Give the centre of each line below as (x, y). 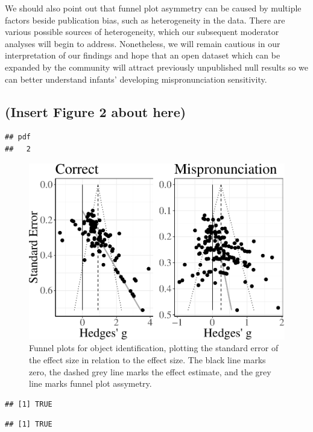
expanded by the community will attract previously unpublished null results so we (156, 67)
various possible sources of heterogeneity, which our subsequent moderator (142, 32)
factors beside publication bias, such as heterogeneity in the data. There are (145, 20)
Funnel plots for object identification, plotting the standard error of (154, 348)
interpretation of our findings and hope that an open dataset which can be (143, 55)
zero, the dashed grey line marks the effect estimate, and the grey (150, 371)
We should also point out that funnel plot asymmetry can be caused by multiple (153, 8)
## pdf (18, 137)
